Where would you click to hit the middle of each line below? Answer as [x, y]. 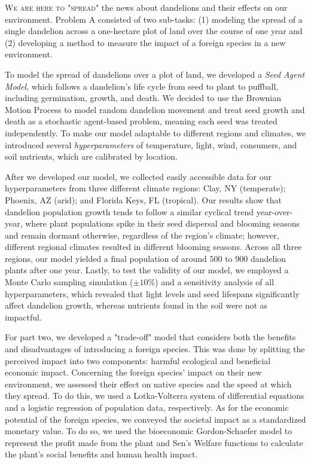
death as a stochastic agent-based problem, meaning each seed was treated [141, 121]
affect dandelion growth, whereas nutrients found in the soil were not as [136, 305]
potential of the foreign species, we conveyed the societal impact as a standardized [155, 419]
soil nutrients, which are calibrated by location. [91, 156]
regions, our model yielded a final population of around [106, 258]
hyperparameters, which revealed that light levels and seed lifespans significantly [152, 293]
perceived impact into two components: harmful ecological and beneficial [138, 360]
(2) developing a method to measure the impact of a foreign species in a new [145, 42]
